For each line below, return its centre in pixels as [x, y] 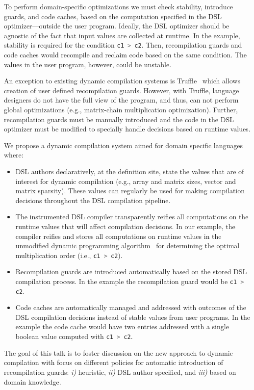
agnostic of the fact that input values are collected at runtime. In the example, [122, 35]
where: [14, 155]
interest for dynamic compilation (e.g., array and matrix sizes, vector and [126, 181]
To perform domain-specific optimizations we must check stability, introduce [119, 6]
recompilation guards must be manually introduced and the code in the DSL [119, 119]
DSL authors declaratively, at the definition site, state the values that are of [130, 171]
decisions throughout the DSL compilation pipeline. [93, 200]
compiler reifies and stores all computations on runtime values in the [118, 236]
